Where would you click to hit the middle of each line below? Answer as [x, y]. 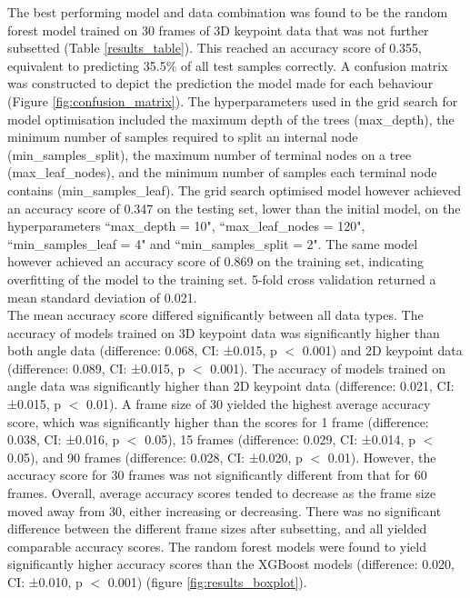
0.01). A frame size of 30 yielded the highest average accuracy [259, 404]
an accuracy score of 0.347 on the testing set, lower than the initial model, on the [234, 208]
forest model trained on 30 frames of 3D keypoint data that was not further [218, 30]
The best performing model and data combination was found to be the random [228, 12]
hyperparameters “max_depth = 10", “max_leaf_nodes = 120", [186, 226]
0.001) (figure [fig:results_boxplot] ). [207, 582]
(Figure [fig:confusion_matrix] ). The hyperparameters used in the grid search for [233, 100]
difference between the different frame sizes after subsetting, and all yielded [217, 528]
